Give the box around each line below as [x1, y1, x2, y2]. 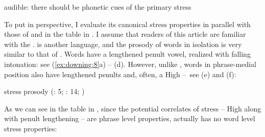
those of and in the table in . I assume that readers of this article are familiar [4, 29, 246, 39]
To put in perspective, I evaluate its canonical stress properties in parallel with [4, 18, 251, 29]
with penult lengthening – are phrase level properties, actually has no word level [4, 113, 255, 124]
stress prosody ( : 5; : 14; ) [4, 86, 85, 97]
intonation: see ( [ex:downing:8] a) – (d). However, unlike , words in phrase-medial [4, 58, 256, 69]
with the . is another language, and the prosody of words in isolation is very [4, 38, 242, 49]
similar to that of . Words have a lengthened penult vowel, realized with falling [4, 49, 251, 59]
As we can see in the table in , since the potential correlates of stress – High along [4, 103, 261, 113]
